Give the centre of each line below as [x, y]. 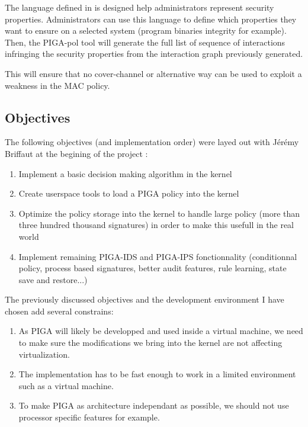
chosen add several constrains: [59, 311]
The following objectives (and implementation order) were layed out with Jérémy [152, 142]
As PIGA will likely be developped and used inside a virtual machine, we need [161, 331]
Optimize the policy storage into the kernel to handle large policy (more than [159, 213]
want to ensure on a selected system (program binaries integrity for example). [146, 30]
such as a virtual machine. [66, 385]
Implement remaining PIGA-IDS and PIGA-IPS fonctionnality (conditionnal [158, 256]
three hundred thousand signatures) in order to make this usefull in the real [156, 225]
